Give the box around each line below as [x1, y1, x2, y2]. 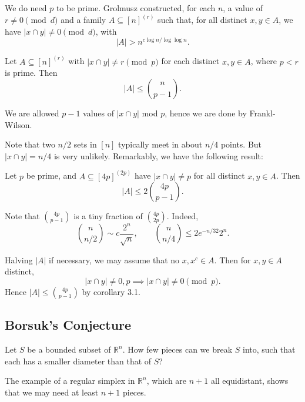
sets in [73, 138, 97, 150]
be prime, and [26, 169, 77, 182]
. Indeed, [166, 210, 199, 222]
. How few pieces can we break [122, 343, 233, 356]
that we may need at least [5, 386, 99, 398]
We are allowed [5, 106, 59, 119]
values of [83, 106, 115, 119]
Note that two [5, 138, 55, 150]
